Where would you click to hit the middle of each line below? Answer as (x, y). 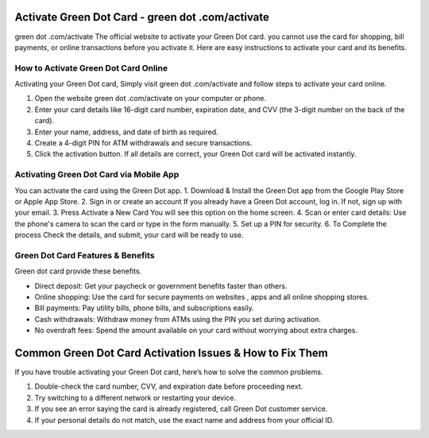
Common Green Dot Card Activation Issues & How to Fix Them (172, 353)
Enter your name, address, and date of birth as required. (126, 132)
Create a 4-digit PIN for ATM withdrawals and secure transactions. (143, 143)
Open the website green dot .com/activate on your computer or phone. (150, 99)
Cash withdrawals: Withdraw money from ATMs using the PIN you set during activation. (178, 319)
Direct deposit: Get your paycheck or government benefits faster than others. (161, 285)
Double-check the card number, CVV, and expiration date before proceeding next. (169, 386)
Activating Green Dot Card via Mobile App (97, 175)
